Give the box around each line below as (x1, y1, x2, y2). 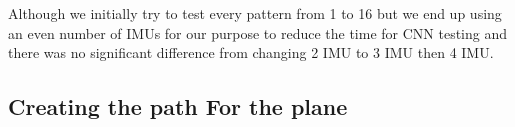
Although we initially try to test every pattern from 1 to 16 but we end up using (8, 3, 502, 23)
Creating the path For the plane (8, 91, 348, 122)
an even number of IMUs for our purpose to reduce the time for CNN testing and (8, 22, 508, 43)
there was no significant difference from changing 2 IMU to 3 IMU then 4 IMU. (8, 42, 494, 63)
